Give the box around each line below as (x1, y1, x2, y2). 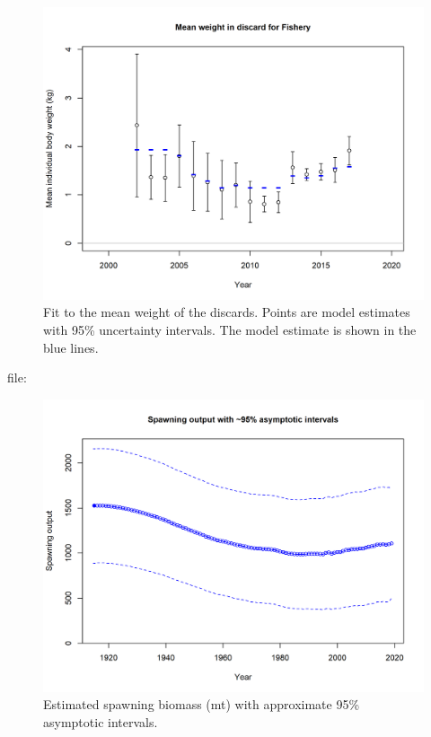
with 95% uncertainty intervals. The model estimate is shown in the (43, 320, 417, 339)
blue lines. (43, 338, 99, 356)
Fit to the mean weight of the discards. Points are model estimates (43, 303, 410, 321)
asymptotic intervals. (43, 712, 158, 731)
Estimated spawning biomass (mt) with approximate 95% (43, 695, 360, 714)
